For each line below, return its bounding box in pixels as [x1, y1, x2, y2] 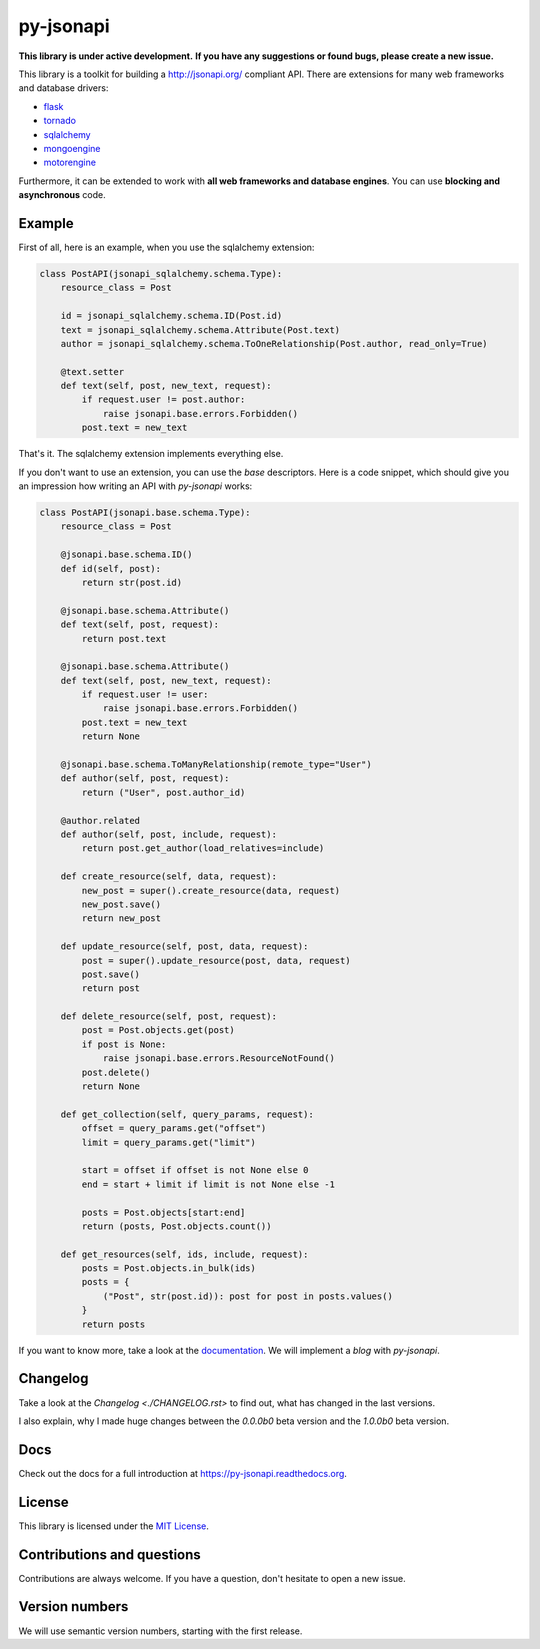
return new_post [81, 913, 162, 924]
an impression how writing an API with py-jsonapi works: [18, 480, 253, 492]
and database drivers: [18, 82, 109, 94]
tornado [43, 115, 77, 127]
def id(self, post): [60, 563, 162, 574]
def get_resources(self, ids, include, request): [60, 1248, 309, 1260]
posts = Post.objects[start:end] [81, 1206, 246, 1218]
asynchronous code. [18, 189, 106, 201]
